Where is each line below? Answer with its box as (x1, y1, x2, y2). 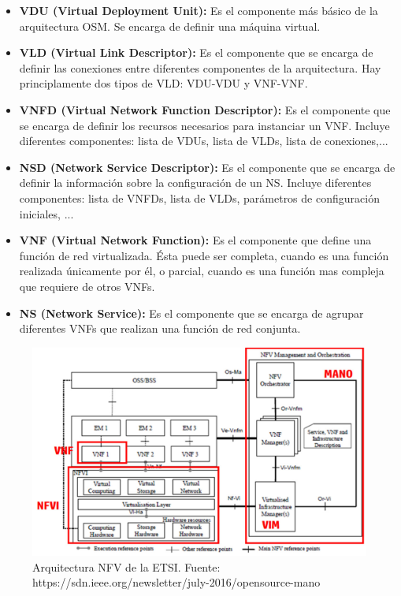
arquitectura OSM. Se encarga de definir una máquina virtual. (19, 17, 321, 34)
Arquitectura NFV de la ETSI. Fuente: (32, 558, 221, 575)
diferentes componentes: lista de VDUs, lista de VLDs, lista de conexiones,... (19, 132, 388, 149)
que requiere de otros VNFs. (19, 278, 155, 294)
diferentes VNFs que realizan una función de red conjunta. (19, 320, 301, 337)
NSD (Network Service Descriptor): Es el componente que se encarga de (19, 158, 395, 175)
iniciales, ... (19, 205, 74, 222)
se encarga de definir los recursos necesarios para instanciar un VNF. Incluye (19, 117, 390, 133)
